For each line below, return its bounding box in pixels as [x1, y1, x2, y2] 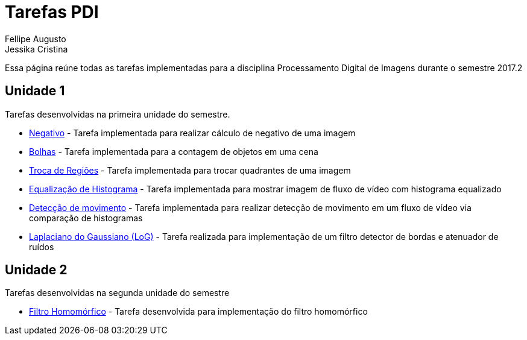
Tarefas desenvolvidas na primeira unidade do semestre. [5, 109, 230, 119]
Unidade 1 [5, 83, 65, 99]
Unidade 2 [5, 262, 68, 278]
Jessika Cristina [5, 43, 68, 54]
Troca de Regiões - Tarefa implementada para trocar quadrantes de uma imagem [29, 165, 351, 175]
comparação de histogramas [29, 212, 143, 223]
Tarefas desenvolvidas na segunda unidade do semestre [5, 288, 230, 298]
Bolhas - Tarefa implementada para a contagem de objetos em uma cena [29, 146, 318, 157]
